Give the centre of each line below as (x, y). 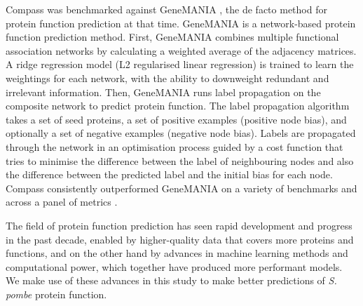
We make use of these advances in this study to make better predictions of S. (171, 280)
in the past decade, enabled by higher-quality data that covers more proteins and (180, 239)
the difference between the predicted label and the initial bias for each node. (169, 174)
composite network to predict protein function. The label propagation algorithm (178, 106)
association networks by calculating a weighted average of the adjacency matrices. (181, 50)
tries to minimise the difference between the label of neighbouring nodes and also (180, 160)
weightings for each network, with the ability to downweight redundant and (167, 78)
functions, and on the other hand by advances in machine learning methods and (177, 253)
